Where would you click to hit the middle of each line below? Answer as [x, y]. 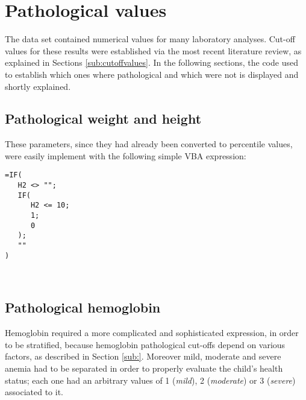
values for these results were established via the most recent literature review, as [153, 50]
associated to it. [34, 392]
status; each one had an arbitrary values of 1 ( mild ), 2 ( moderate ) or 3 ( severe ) [150, 380]
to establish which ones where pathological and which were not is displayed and [152, 74]
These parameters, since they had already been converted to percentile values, [149, 144]
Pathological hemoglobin [83, 307]
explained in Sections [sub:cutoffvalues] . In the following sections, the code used [151, 62]
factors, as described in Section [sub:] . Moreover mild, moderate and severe [143, 356]
